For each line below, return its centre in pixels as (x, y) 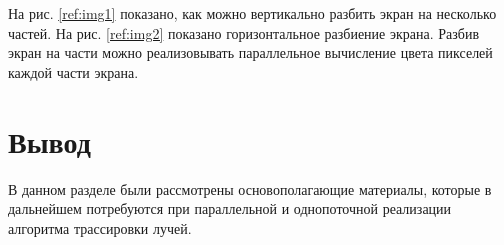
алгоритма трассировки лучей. (100, 227)
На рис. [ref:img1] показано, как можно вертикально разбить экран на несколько (252, 13)
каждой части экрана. (73, 71)
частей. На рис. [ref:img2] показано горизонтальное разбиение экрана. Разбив (244, 32)
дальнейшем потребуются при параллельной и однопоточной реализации (230, 208)
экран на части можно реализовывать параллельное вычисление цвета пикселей (250, 52)
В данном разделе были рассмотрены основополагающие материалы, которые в (250, 188)
